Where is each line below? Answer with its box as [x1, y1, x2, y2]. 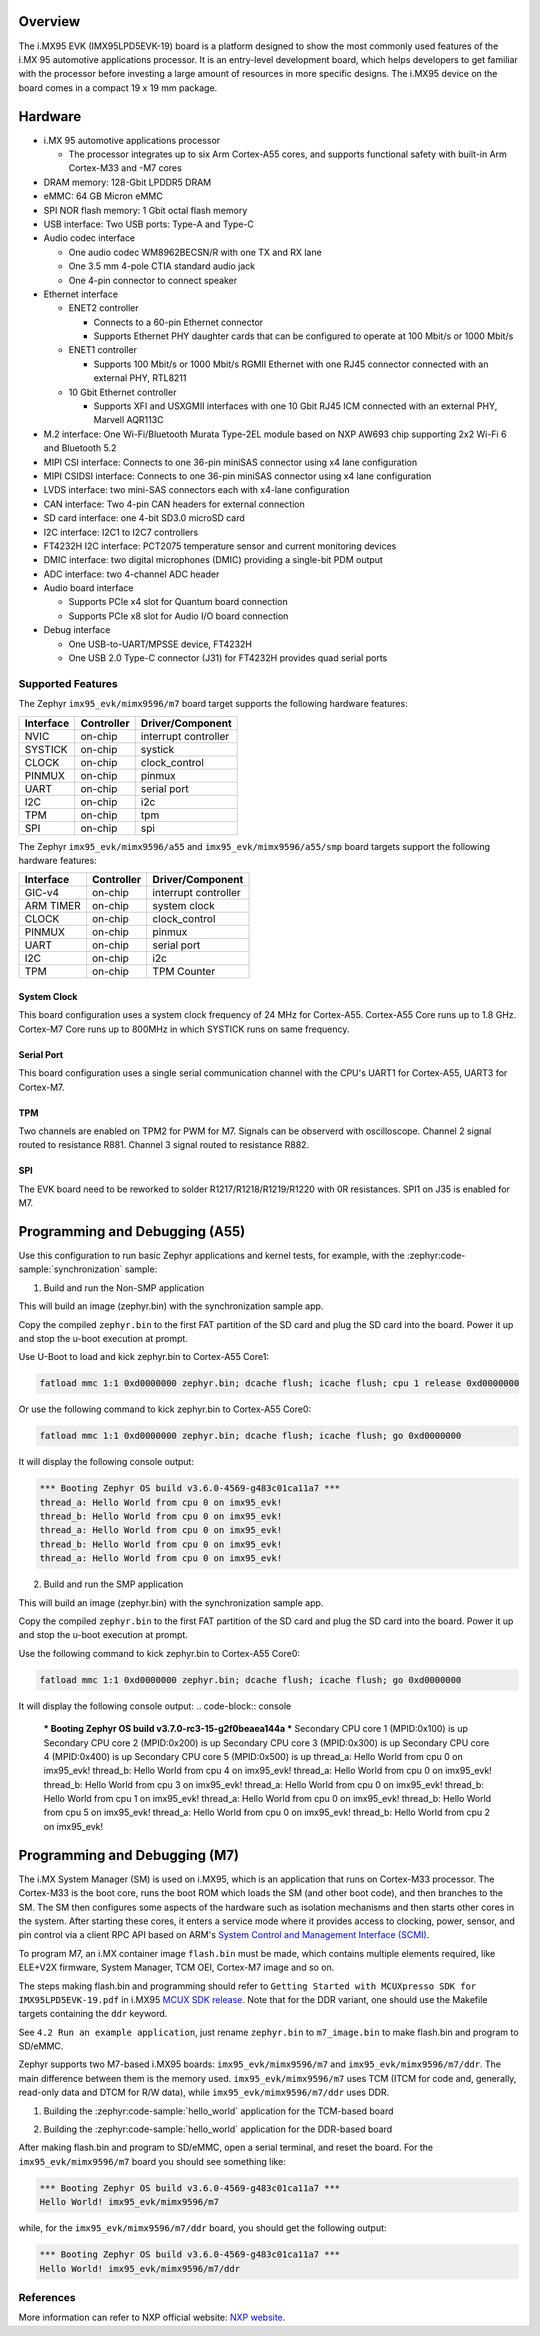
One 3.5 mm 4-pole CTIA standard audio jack [68, 260, 256, 272]
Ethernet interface [43, 288, 119, 300]
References [18, 2290, 76, 2304]
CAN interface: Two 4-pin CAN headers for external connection [43, 498, 305, 510]
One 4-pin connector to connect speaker [68, 274, 238, 286]
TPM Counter [152, 965, 216, 979]
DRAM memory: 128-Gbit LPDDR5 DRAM [43, 176, 212, 188]
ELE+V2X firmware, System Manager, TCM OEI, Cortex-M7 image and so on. [18, 1961, 335, 1974]
